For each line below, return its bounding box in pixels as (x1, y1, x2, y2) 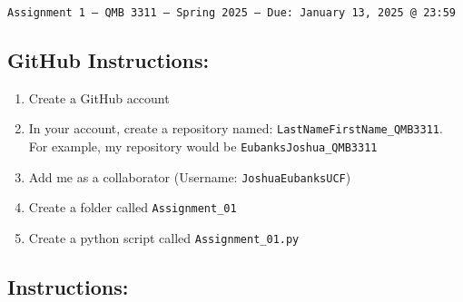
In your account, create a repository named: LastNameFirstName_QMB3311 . (28, 119, 443, 138)
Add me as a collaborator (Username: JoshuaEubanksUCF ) (28, 167, 351, 186)
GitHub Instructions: (7, 46, 210, 74)
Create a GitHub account (28, 88, 170, 107)
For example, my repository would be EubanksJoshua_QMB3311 (28, 137, 378, 156)
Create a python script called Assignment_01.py (28, 229, 300, 248)
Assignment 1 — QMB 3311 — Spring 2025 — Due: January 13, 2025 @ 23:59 (7, 6, 456, 19)
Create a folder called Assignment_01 (28, 198, 237, 217)
